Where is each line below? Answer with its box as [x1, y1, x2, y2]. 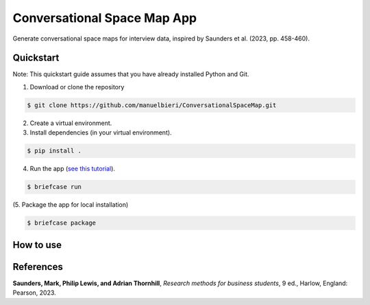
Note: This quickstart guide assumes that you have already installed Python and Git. [12, 70, 249, 78]
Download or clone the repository [29, 82, 125, 91]
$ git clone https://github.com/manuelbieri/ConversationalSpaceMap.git [27, 101, 277, 109]
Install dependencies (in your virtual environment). [29, 128, 172, 137]
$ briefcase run [27, 183, 82, 191]
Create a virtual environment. [29, 119, 112, 127]
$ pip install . [27, 147, 82, 155]
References [12, 261, 63, 273]
